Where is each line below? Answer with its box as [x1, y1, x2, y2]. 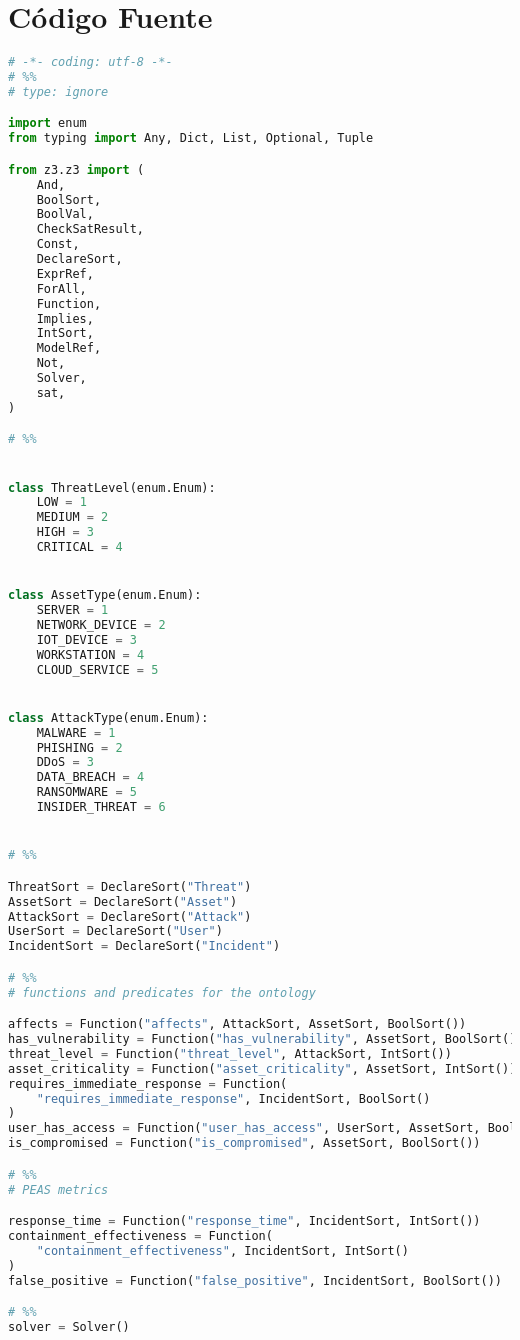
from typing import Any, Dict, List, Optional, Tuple [8, 131, 374, 146]
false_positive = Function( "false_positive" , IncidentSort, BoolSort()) [8, 1273, 502, 1288]
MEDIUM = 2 [36, 510, 109, 525]
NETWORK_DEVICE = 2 [36, 617, 166, 632]
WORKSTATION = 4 [36, 647, 145, 662]
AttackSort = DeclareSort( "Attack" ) [8, 909, 252, 924]
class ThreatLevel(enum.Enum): [8, 480, 216, 495]
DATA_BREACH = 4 [36, 770, 145, 785]
